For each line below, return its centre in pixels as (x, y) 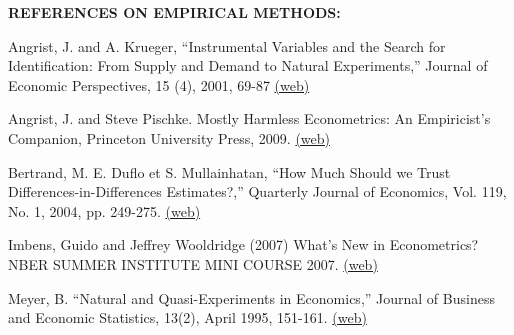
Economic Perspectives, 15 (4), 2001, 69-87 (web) (159, 84)
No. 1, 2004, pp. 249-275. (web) (104, 210)
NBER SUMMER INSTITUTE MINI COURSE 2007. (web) (193, 263)
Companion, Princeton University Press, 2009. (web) (169, 137)
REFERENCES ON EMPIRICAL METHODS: (174, 12)
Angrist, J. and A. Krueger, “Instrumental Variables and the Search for (227, 45)
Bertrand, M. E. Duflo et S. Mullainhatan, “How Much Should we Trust (229, 171)
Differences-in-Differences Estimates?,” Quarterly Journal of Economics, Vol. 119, (257, 191)
